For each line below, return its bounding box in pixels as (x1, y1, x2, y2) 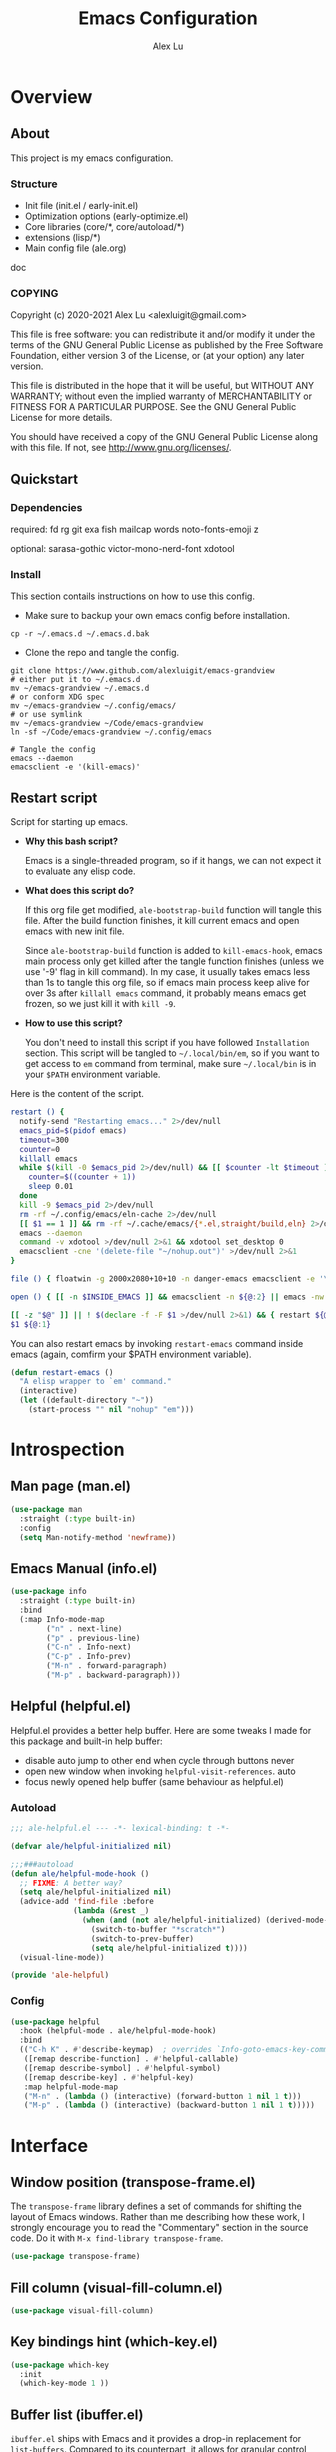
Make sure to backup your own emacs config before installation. (24, 610, 290, 622)
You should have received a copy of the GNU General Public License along (10, 431, 318, 443)
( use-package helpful (10, 2017, 101, 2027)
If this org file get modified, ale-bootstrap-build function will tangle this (24, 904, 322, 916)
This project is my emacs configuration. (10, 152, 174, 164)
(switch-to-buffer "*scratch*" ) (90, 1924, 226, 1934)
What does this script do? (24, 885, 135, 897)
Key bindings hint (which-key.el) (10, 2333, 218, 2351)
